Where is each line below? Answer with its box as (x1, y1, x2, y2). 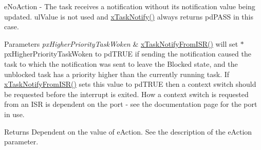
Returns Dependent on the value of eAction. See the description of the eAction (4, 126, 252, 137)
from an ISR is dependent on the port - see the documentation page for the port (4, 99, 257, 109)
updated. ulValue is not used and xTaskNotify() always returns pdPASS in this (4, 11, 253, 22)
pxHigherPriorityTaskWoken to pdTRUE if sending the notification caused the (4, 48, 251, 59)
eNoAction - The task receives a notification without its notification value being (4, 1, 255, 11)
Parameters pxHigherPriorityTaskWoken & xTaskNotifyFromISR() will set (4, 38, 238, 49)
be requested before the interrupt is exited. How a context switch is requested (4, 88, 249, 99)
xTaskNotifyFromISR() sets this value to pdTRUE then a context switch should (4, 79, 256, 89)
